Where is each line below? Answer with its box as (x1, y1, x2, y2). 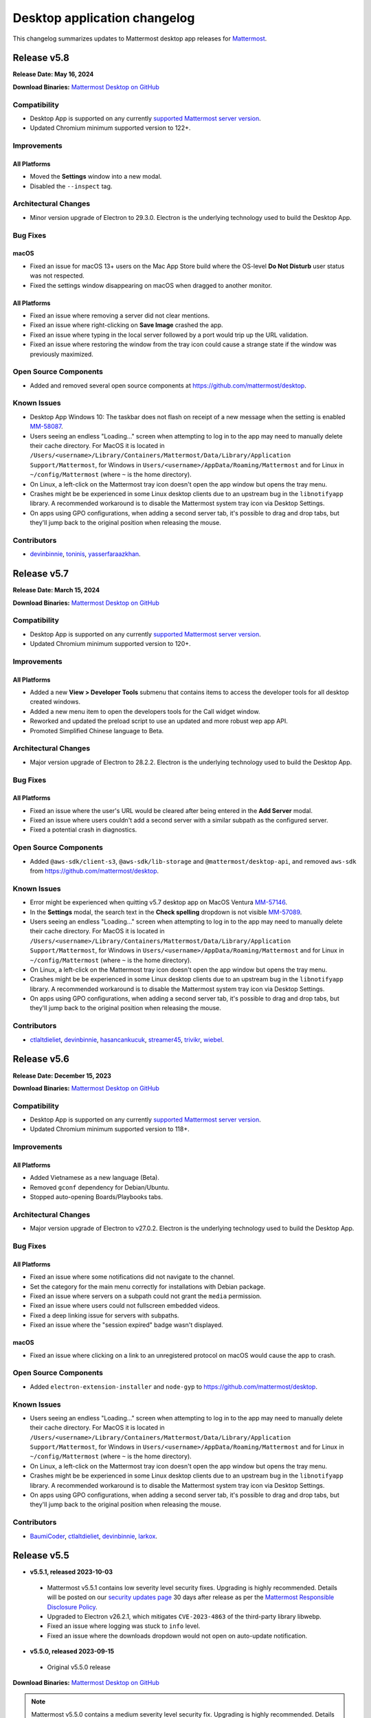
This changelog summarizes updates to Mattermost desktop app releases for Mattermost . (12, 34, 267, 43)
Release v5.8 (12, 52, 70, 64)
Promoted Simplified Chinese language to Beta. (30, 726, 164, 735)
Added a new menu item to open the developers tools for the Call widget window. (30, 707, 260, 715)
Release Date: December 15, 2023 (12, 1071, 111, 1080)
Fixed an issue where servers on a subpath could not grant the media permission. (30, 1292, 262, 1300)
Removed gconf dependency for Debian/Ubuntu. (30, 1183, 170, 1192)
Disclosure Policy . (47, 1603, 98, 1611)
